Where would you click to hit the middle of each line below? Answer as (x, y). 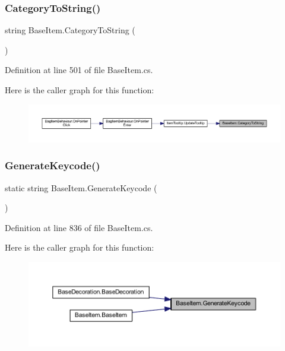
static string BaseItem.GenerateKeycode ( (81, 187)
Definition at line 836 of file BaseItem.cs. (79, 227)
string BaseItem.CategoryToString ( (70, 30)
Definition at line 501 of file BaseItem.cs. (79, 70)
